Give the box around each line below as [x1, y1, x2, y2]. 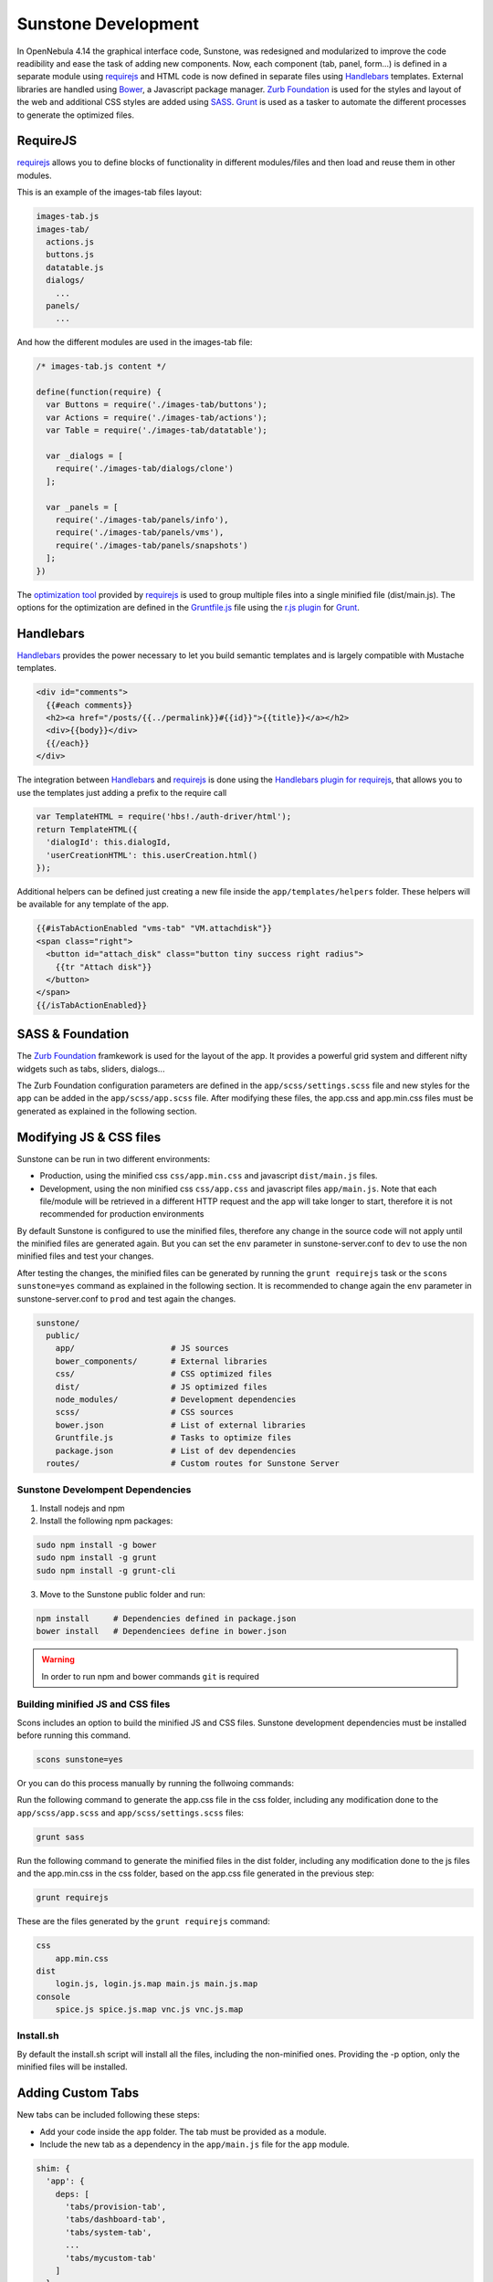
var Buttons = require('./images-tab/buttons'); [46, 400, 268, 410]
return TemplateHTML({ [36, 824, 138, 834]
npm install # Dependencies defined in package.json [36, 1613, 297, 1624]
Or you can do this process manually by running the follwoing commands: [16, 1778, 294, 1789]
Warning [41, 1654, 75, 1665]
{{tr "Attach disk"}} [55, 961, 152, 972]
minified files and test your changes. [16, 1251, 154, 1261]
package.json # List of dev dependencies [55, 1445, 297, 1456]
